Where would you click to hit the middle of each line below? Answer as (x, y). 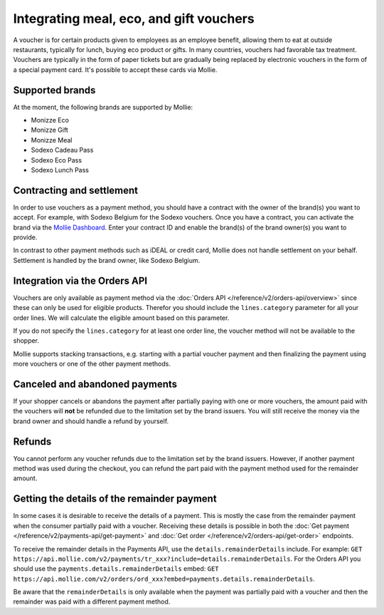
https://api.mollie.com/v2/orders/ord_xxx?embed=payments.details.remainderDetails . (164, 579)
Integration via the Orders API (80, 280)
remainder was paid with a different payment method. (92, 601)
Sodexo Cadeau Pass (62, 150)
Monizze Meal (52, 140)
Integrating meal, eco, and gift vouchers (134, 19)
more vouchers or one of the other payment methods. (92, 364)
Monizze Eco (50, 120)
